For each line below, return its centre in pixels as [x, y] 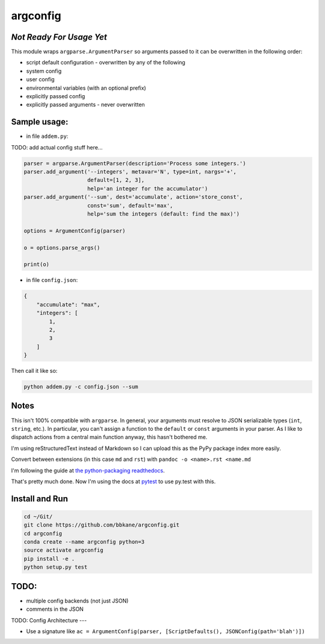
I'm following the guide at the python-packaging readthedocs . [88, 470]
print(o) [37, 264]
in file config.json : [52, 280]
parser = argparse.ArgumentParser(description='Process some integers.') [135, 163]
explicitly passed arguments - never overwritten [85, 105]
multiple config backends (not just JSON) [77, 601]
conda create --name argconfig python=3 [84, 542]
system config [44, 71]
